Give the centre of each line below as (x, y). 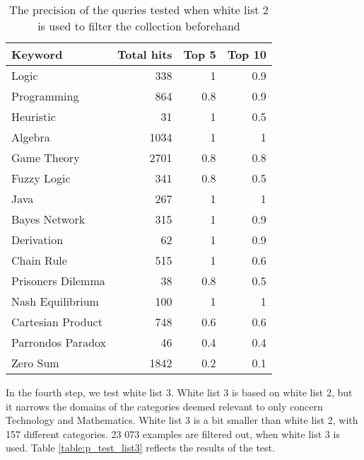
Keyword (37, 54)
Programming (45, 96)
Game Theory (46, 157)
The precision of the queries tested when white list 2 (139, 10)
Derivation (37, 240)
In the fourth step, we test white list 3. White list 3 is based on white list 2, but (179, 392)
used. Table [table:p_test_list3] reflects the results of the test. (140, 448)
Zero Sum (35, 363)
